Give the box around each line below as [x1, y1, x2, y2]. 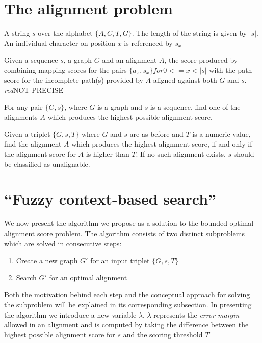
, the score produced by [164, 54, 238, 65]
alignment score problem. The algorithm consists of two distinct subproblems [4, 227, 245, 238]
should [233, 149, 254, 159]
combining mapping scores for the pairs [4, 64, 127, 75]
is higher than [86, 149, 129, 159]
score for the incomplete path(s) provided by [4, 74, 143, 85]
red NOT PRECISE [4, 84, 64, 95]
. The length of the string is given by [132, 27, 247, 38]
